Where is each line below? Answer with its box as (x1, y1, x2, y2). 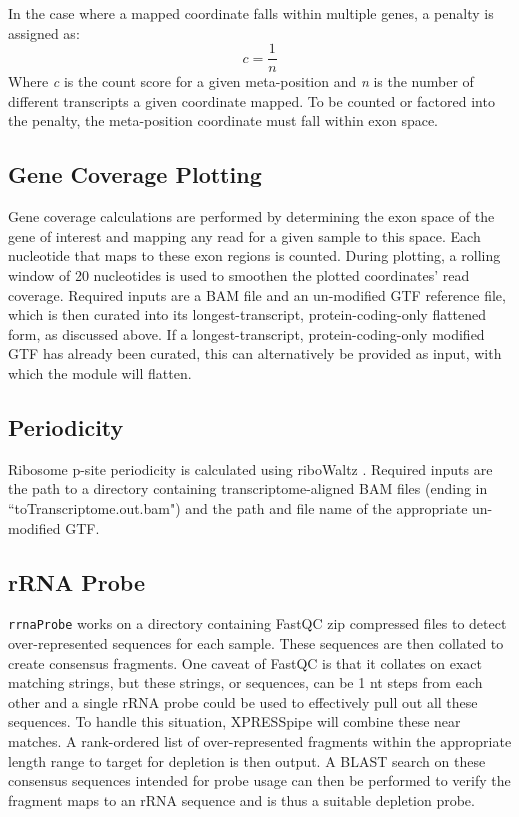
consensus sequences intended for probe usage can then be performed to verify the (8, 770, 511, 791)
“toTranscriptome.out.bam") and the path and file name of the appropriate (8, 497, 468, 518)
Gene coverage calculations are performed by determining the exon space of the (8, 206, 495, 227)
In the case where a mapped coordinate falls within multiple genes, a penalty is (8, 3, 494, 23)
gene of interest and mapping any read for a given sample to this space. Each (8, 225, 481, 246)
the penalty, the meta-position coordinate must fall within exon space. (8, 110, 439, 131)
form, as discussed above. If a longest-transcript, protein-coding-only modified (8, 323, 485, 344)
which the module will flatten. (8, 362, 192, 383)
